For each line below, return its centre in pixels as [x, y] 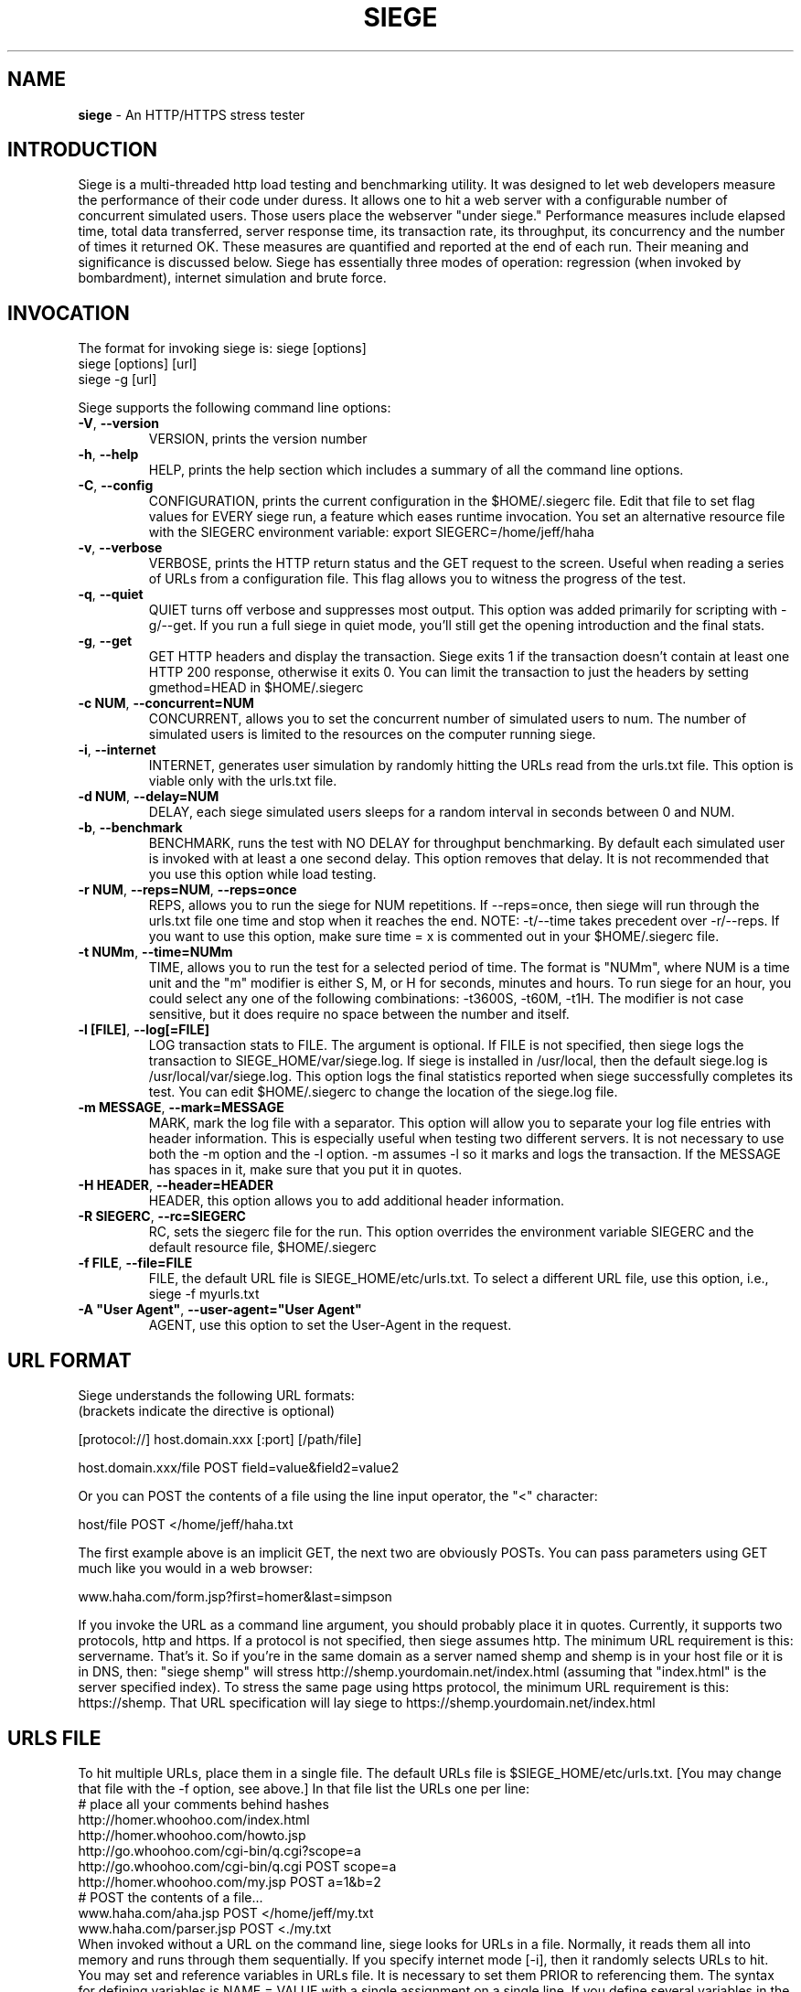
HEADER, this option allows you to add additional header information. [357, 1201]
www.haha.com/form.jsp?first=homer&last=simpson [235, 1597]
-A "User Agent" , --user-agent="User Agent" [220, 1310]
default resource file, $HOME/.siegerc [262, 1248]
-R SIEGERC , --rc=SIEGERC [162, 1216]
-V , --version [118, 423]
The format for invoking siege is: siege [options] [222, 348]
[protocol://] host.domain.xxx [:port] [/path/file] [220, 1440]
